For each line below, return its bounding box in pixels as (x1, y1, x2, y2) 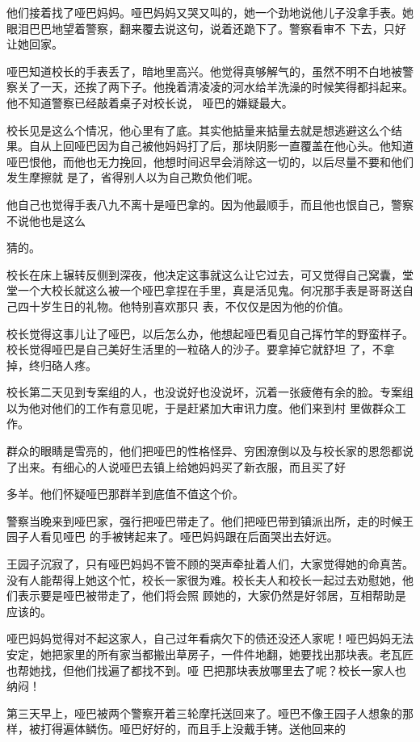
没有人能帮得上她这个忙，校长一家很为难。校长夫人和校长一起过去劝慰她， (6, 571, 402, 588)
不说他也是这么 (6, 212, 86, 228)
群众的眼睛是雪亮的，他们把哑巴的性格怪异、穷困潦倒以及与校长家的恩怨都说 (6, 442, 414, 459)
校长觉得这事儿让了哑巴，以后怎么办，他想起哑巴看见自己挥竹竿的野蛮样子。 (6, 325, 414, 342)
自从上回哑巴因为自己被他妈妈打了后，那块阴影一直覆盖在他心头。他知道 (28, 137, 414, 154)
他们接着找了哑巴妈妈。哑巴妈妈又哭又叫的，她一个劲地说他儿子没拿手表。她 (6, 4, 414, 20)
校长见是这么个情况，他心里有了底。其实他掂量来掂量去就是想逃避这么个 (6, 121, 391, 138)
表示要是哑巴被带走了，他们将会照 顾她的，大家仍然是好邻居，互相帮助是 (17, 587, 406, 604)
